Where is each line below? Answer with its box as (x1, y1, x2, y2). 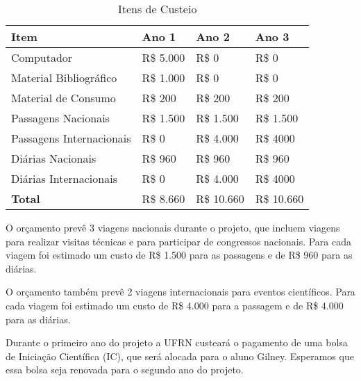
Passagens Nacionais (11, 110, 110, 126)
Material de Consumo (11, 90, 116, 106)
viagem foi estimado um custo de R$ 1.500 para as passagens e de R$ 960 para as (6, 248, 353, 262)
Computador (11, 49, 73, 65)
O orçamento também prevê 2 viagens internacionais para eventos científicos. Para (6, 284, 355, 299)
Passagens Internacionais (11, 130, 131, 146)
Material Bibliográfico (11, 70, 117, 86)
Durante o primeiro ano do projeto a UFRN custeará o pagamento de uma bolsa (6, 335, 348, 350)
